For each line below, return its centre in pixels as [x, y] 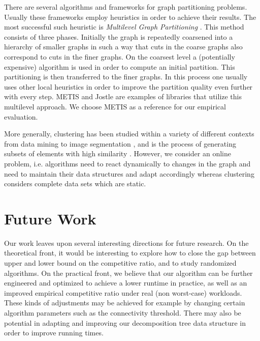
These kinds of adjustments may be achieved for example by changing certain [125, 303]
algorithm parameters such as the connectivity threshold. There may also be [123, 312]
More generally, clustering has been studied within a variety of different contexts [129, 134]
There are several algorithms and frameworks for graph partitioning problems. [126, 7]
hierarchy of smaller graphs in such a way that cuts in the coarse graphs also [123, 47]
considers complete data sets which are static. [75, 183]
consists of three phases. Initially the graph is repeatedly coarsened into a [119, 36]
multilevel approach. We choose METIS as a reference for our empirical [115, 106]
